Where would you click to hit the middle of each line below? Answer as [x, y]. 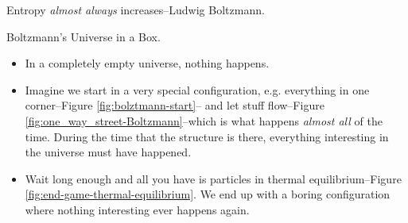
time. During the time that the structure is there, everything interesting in [207, 136]
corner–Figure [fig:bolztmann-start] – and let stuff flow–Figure [175, 105]
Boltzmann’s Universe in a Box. [84, 36]
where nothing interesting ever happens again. [137, 209]
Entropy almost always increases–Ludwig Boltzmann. [136, 10]
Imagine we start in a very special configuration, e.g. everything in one [197, 89]
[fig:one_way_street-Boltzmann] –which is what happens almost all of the [204, 120]
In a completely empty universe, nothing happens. [147, 63]
